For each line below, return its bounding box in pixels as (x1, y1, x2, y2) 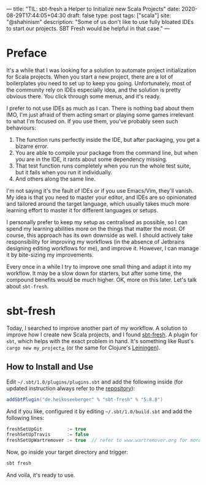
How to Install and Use (6, 362, 94, 372)
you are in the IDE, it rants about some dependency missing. (15, 155, 167, 163)
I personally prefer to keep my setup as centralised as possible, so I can (6, 218, 188, 226)
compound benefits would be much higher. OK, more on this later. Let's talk (6, 276, 197, 283)
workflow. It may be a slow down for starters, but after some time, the (6, 270, 182, 277)
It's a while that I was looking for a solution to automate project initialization (6, 66, 196, 74)
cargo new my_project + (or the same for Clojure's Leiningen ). (6, 344, 161, 351)
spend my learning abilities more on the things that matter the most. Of (6, 225, 185, 232)
